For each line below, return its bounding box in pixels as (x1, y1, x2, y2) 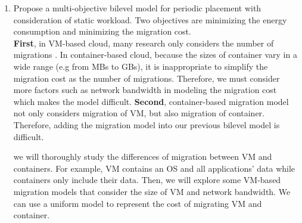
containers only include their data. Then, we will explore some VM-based (13, 174, 281, 186)
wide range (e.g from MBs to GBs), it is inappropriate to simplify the (13, 60, 268, 72)
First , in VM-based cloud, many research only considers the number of (13, 36, 274, 49)
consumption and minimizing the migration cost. (13, 25, 191, 38)
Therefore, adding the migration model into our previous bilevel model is (13, 118, 280, 131)
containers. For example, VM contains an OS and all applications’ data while (13, 162, 295, 174)
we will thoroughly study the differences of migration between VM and (13, 150, 272, 163)
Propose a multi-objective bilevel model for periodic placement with (13, 2, 261, 14)
